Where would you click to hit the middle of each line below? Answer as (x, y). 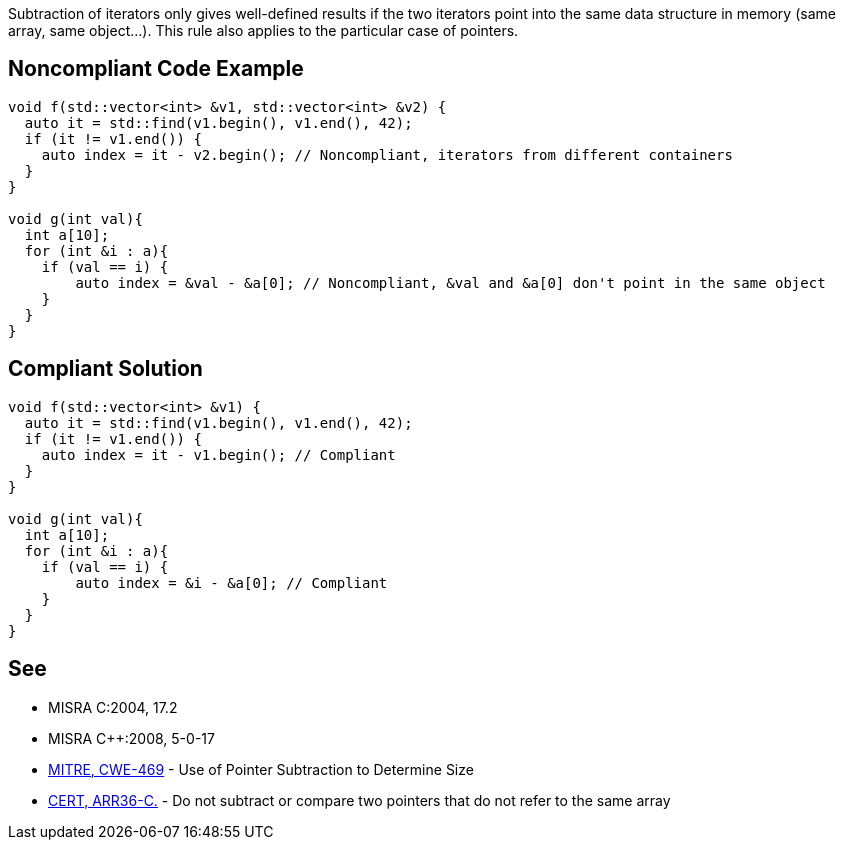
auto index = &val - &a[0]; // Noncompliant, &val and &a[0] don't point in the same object (450, 282)
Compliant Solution (105, 369)
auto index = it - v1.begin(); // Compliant (218, 454)
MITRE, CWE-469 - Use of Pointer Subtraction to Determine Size (261, 769)
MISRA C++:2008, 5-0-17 (131, 738)
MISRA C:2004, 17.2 (113, 707)
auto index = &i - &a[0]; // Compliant (231, 582)
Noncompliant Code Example (156, 69)
